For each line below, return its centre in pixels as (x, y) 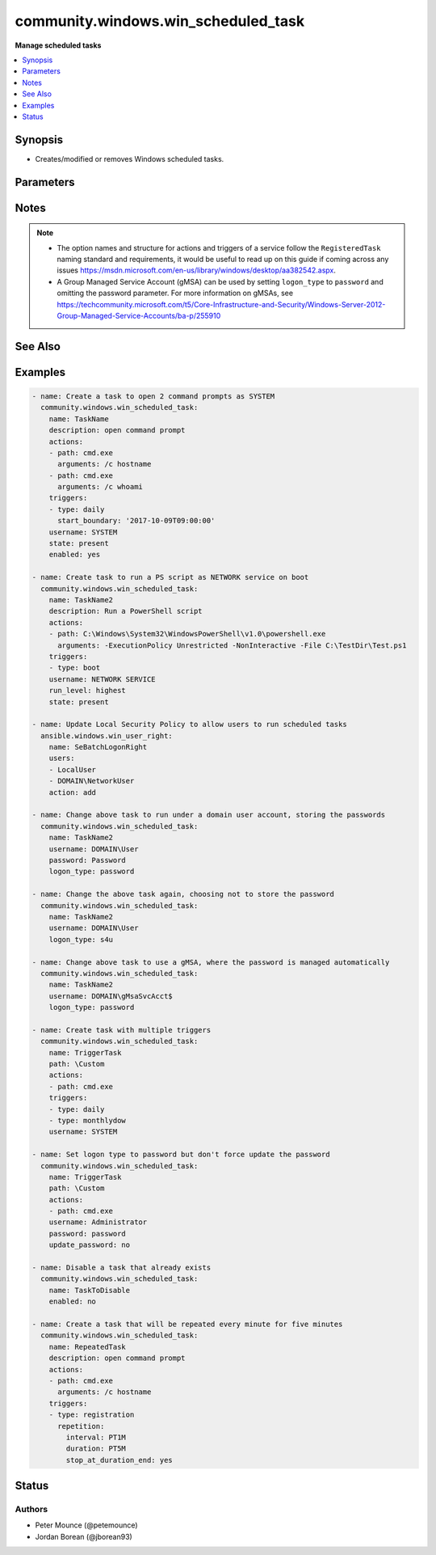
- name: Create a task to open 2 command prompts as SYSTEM (153, 396)
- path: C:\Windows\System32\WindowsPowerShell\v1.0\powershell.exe (187, 634)
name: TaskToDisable (90, 1290)
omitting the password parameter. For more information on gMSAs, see (175, 293)
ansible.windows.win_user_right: (107, 735)
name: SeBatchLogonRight (98, 747)
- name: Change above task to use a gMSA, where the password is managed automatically (211, 962)
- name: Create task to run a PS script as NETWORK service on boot (170, 577)
